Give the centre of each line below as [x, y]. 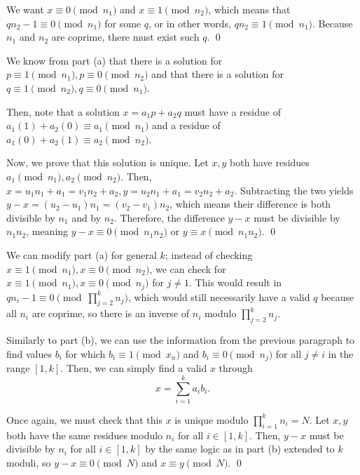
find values [29, 353]
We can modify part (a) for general [82, 254]
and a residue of [186, 125]
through [236, 368]
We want [25, 9]
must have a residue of [233, 111]
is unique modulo [212, 419]
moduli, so [29, 462]
